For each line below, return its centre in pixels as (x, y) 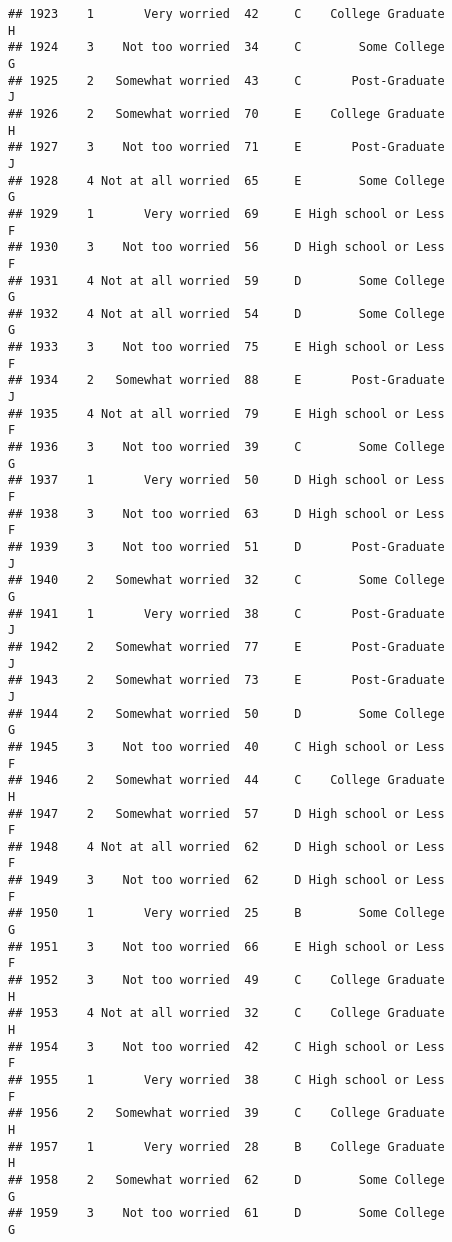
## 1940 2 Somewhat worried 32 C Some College (226, 580)
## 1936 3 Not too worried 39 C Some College (226, 447)
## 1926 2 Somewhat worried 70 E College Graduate (226, 113)
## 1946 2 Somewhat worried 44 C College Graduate (226, 780)
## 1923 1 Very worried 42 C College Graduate (226, 14)
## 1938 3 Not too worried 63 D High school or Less (226, 513)
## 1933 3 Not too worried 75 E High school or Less (226, 347)
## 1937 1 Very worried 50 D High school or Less (226, 480)
